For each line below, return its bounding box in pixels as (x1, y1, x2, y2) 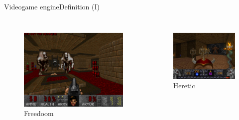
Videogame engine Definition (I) (4, 1, 100, 11)
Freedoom (24, 108, 54, 119)
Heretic (173, 80, 195, 91)
